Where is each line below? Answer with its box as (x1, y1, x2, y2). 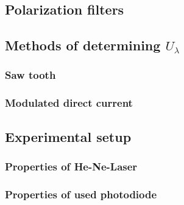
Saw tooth (5, 67, 56, 82)
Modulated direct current (5, 95, 133, 110)
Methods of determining (5, 36, 161, 55)
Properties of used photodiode (5, 186, 157, 201)
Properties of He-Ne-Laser (5, 158, 138, 173)
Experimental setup (5, 127, 132, 146)
